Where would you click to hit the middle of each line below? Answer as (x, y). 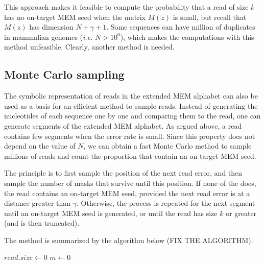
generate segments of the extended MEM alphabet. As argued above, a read (123, 125)
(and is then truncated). (42, 223)
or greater (241, 213)
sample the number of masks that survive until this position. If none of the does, (130, 183)
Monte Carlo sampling (64, 74)
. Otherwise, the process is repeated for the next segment (166, 203)
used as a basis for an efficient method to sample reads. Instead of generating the (131, 105)
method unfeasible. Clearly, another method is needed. (89, 47)
